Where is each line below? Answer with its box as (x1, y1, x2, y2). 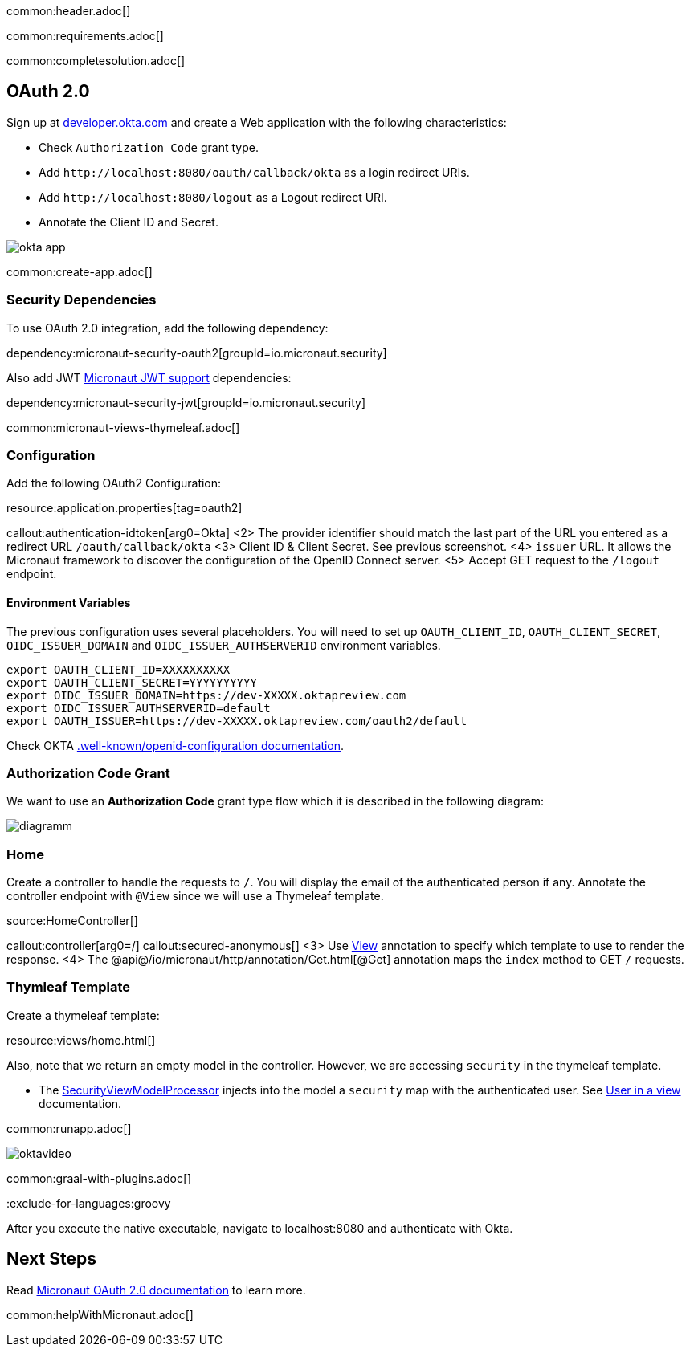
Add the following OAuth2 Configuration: (6, 476, 222, 491)
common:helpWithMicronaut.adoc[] (6, 1307, 194, 1322)
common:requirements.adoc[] (6, 29, 164, 43)
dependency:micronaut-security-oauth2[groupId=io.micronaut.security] (6, 345, 387, 360)
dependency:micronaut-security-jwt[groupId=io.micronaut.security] (6, 395, 366, 410)
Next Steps (6, 1249, 96, 1269)
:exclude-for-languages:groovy (6, 1196, 171, 1210)
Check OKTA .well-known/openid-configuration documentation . (6, 738, 345, 752)
